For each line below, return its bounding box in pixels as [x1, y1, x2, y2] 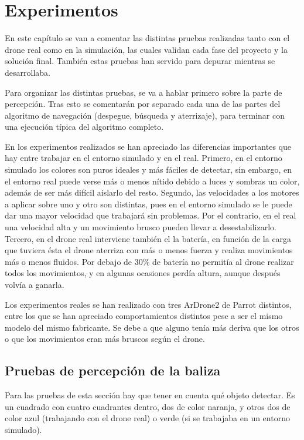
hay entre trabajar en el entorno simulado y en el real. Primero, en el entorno [5, 152, 282, 164]
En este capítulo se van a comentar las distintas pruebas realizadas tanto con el [5, 32, 290, 44]
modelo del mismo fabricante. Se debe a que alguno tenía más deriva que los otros [5, 321, 299, 333]
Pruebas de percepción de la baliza [5, 361, 221, 379]
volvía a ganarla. [5, 278, 64, 290]
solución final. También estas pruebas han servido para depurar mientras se [5, 55, 275, 67]
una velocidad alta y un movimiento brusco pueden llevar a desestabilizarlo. [5, 221, 276, 233]
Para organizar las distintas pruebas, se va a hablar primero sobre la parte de [5, 86, 282, 98]
